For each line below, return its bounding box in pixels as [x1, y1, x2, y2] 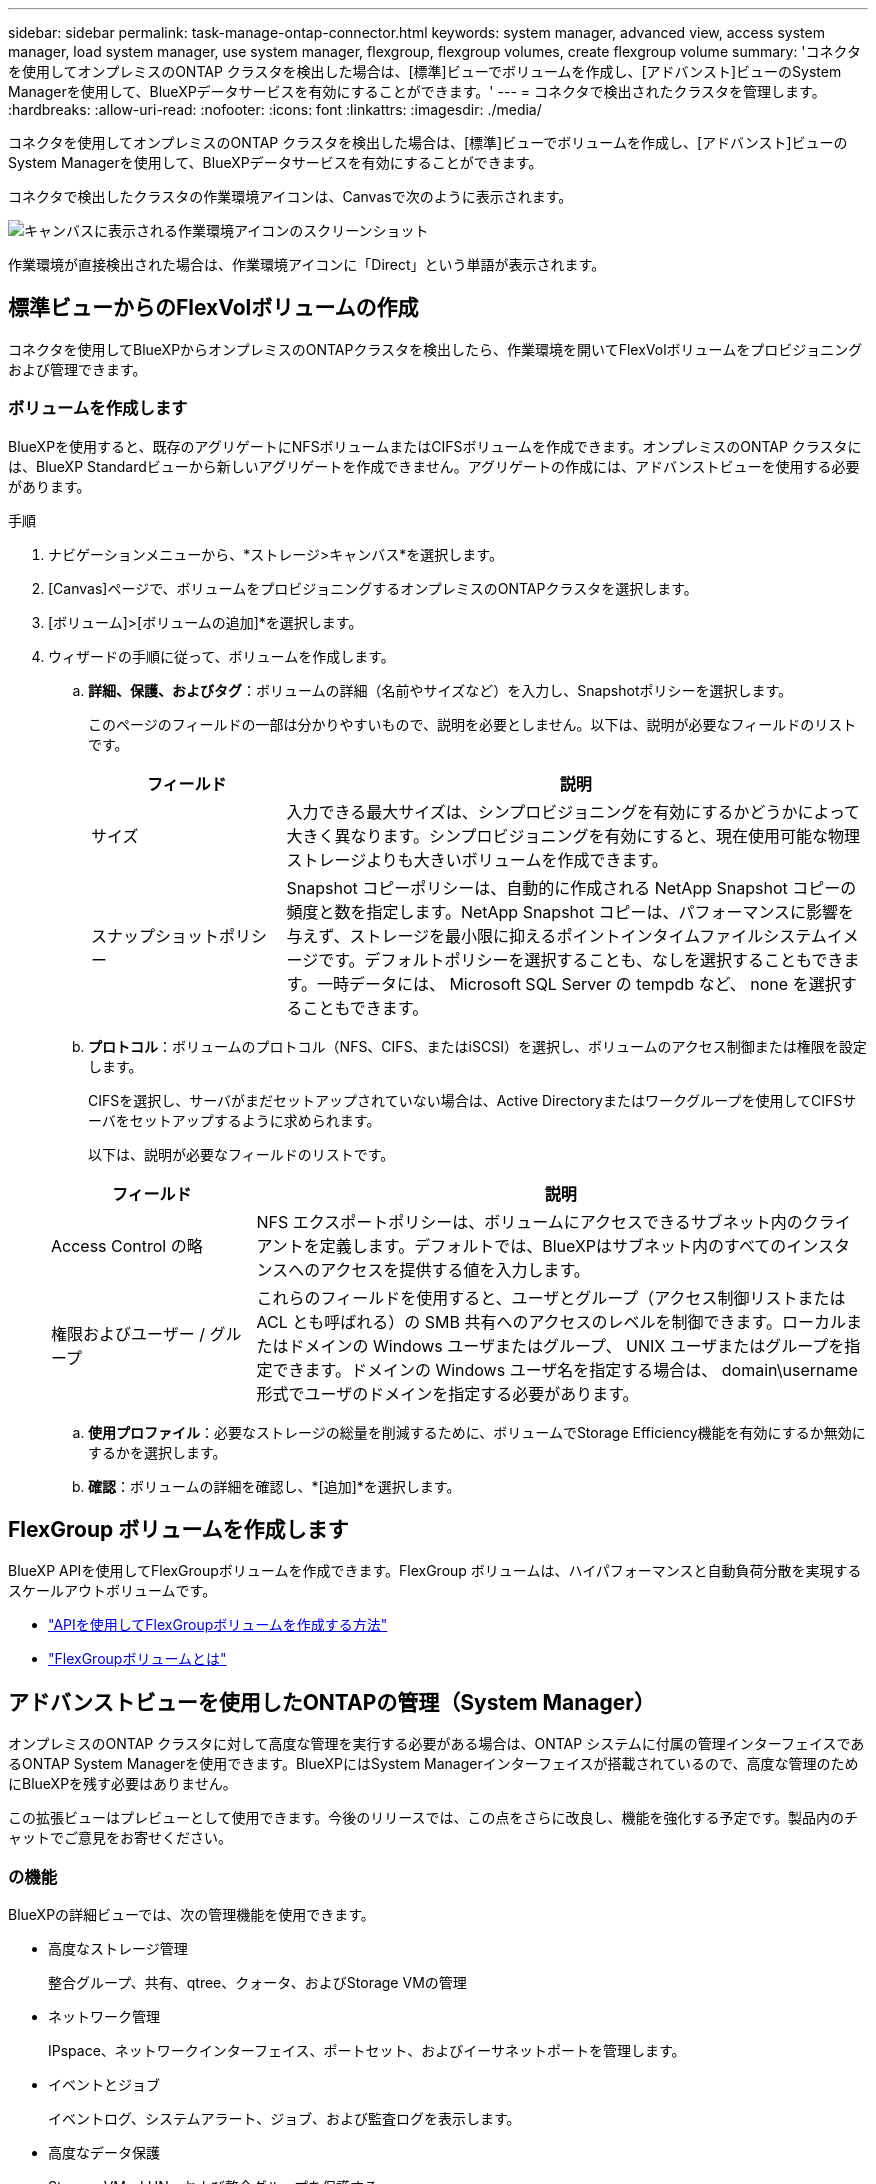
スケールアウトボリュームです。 [8, 1582, 217, 1600]
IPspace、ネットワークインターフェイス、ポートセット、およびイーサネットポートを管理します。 [48, 2042, 686, 2060]
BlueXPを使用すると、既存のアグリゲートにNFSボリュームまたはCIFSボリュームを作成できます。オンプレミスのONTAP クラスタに [8, 437, 862, 455]
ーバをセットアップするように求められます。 [88, 1111, 381, 1129]
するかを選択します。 [88, 1443, 227, 1461]
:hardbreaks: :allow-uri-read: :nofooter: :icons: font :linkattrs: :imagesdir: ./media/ [8, 101, 542, 118]
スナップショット [91, 925, 220, 946]
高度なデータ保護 [48, 2144, 160, 2162]
